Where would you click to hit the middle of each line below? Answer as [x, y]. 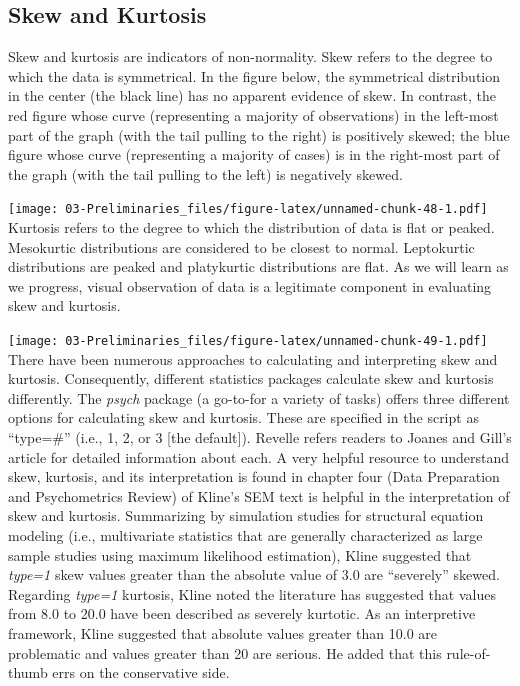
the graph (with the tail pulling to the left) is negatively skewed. [205, 173]
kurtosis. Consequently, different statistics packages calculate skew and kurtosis [251, 378]
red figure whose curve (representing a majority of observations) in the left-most [253, 114]
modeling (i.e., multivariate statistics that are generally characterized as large [245, 534]
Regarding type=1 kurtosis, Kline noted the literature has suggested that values [252, 593]
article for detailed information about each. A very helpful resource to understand [258, 456]
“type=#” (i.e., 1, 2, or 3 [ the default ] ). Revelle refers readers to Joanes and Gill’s [260, 437]
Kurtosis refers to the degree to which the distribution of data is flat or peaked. [251, 227]
